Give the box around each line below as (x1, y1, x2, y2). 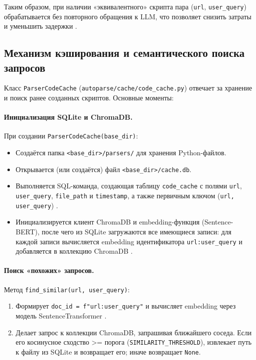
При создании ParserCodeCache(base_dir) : (4, 131, 138, 141)
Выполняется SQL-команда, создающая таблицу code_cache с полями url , (15, 180, 242, 191)
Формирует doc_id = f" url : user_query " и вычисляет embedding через (15, 301, 236, 311)
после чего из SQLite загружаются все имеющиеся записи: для (42, 226, 232, 237)
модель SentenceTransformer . (15, 310, 107, 320)
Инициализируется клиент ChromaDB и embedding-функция (15, 217, 200, 227)
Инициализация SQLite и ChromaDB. (4, 112, 133, 122)
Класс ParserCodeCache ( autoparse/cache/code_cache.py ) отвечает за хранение (4, 83, 252, 93)
